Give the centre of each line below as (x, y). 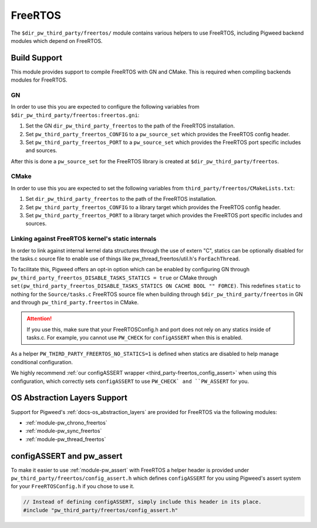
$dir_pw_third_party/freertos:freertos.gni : (75, 115)
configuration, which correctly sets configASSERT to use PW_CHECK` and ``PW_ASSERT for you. (130, 381)
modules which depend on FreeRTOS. (57, 41)
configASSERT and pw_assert (67, 456)
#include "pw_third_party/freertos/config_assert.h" (101, 510)
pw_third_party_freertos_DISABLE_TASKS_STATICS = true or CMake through (114, 278)
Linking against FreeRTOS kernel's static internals (84, 239)
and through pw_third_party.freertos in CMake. (75, 302)
